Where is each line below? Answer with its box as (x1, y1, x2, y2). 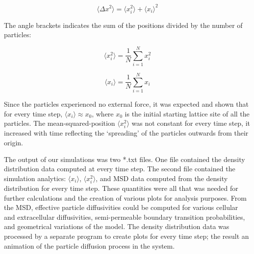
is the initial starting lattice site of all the (125, 108, 250, 118)
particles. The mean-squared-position (4, 118, 115, 128)
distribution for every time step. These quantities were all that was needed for (4, 183, 238, 193)
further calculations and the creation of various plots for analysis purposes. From (4, 192, 247, 203)
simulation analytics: (4, 173, 66, 183)
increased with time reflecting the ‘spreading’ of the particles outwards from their (4, 128, 249, 138)
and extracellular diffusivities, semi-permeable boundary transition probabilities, (4, 211, 245, 222)
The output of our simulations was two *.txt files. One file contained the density (4, 154, 245, 164)
